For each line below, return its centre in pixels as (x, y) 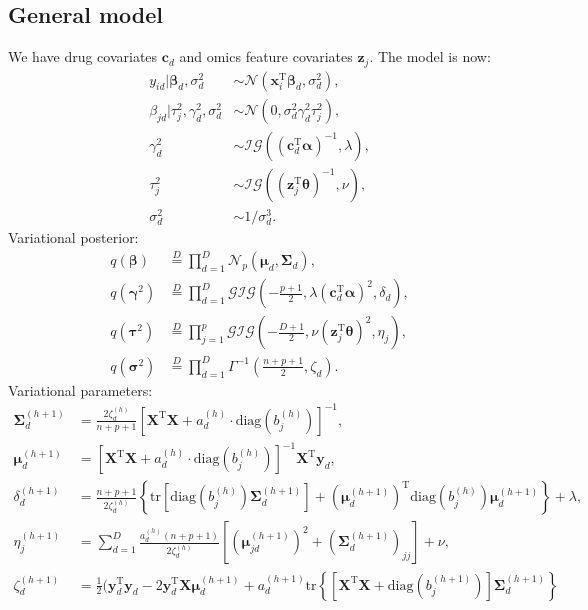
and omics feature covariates (266, 56)
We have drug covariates (83, 56)
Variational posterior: (73, 237)
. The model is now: (430, 56)
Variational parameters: (80, 389)
